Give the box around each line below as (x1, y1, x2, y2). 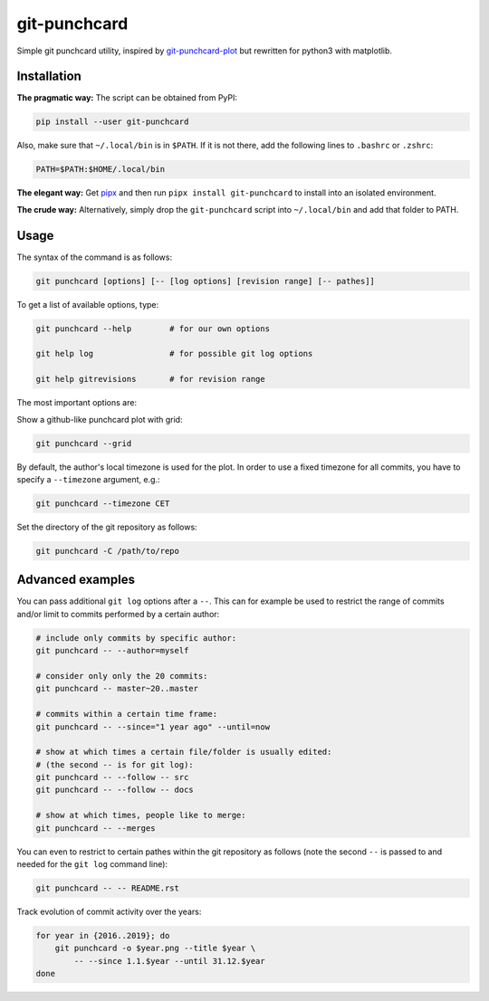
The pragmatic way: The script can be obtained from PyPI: (16, 92, 238, 103)
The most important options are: (16, 397, 138, 408)
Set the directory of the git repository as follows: (16, 521, 198, 532)
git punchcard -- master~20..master (35, 683, 199, 694)
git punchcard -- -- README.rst (35, 882, 180, 893)
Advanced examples (16, 572, 136, 587)
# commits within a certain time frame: (35, 709, 217, 720)
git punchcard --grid (35, 438, 132, 448)
